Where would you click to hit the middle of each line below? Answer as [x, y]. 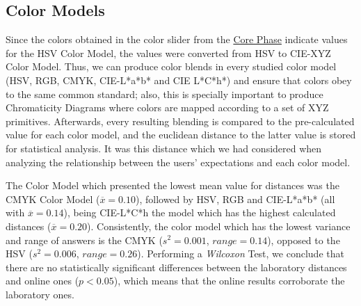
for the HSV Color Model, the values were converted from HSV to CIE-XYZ [168, 53]
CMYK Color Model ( [53, 199]
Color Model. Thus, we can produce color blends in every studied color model [171, 66]
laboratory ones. [40, 294]
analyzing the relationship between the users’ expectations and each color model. [178, 162]
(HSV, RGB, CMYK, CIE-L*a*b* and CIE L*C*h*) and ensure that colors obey [179, 80]
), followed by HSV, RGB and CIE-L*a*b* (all [235, 199]
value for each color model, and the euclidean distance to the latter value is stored [181, 135]
